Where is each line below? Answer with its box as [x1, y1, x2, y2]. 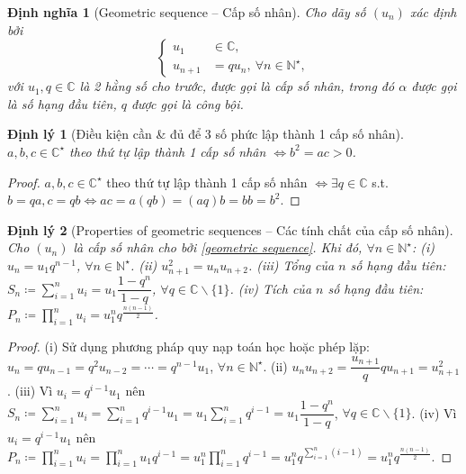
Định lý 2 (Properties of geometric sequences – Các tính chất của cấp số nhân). [7, 220, 453, 239]
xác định [409, 3, 457, 21]
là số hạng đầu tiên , [7, 94, 117, 113]
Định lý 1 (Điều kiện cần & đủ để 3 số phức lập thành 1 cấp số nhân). [7, 124, 404, 143]
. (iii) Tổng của [247, 255, 335, 274]
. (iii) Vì [7, 381, 53, 400]
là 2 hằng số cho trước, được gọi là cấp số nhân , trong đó [79, 77, 395, 96]
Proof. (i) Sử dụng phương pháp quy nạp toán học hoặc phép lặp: [7, 337, 370, 356]
